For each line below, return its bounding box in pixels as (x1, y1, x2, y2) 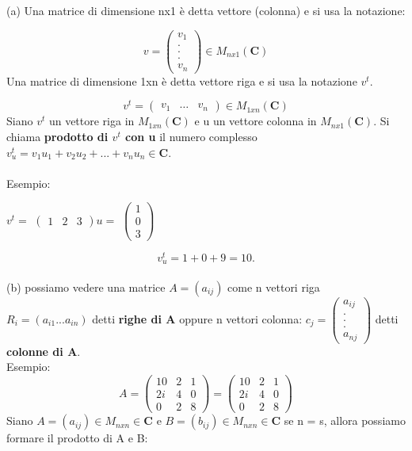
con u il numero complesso (125, 128, 257, 144)
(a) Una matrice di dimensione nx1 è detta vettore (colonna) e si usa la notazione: (6, 2, 406, 18)
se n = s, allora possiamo (284, 412, 406, 429)
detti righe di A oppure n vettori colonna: (92, 310, 303, 327)
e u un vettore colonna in (194, 113, 317, 129)
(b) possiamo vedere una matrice (6, 278, 166, 295)
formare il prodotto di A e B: (6, 430, 148, 446)
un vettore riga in (48, 113, 135, 129)
